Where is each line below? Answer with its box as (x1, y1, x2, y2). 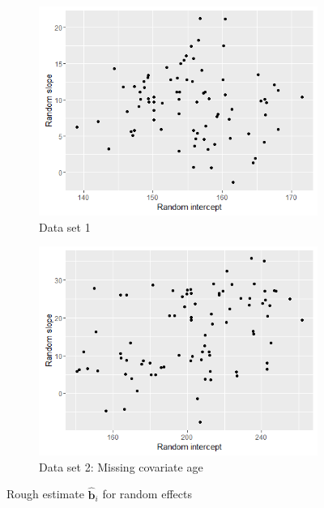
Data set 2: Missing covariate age (39, 458, 203, 475)
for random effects (102, 485, 192, 502)
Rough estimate (6, 485, 84, 502)
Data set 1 (39, 218, 91, 235)
